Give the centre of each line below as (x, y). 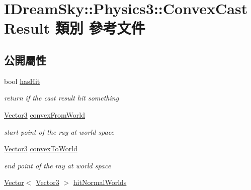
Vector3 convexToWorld (41, 149)
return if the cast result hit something (62, 98)
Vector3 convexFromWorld (45, 114)
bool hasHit (22, 81)
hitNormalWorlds (100, 182)
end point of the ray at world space (58, 165)
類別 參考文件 (100, 28)
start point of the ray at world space (59, 131)
